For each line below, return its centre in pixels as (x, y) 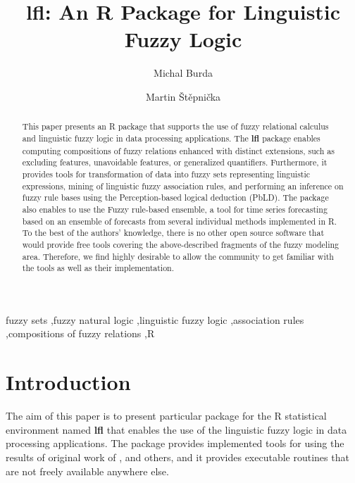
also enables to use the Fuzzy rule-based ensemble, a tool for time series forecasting (175, 209)
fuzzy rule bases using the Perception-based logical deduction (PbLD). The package (175, 197)
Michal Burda (183, 73)
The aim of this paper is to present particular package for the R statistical (166, 416)
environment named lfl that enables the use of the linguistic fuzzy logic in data (176, 429)
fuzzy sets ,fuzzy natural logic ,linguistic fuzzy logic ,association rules (155, 319)
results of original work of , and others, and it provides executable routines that (177, 457)
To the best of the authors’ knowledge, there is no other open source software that (173, 233)
